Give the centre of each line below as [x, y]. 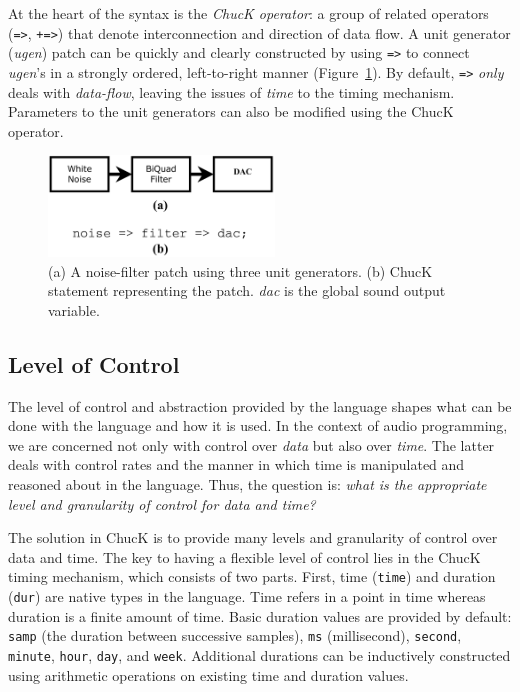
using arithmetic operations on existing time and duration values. [208, 674]
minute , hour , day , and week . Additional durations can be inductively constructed [259, 654]
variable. [74, 309]
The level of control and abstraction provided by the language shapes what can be [260, 405]
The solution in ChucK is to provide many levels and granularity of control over [253, 537]
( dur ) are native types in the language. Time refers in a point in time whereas [247, 595]
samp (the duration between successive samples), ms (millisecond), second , [235, 635]
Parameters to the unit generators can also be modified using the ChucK [231, 111]
